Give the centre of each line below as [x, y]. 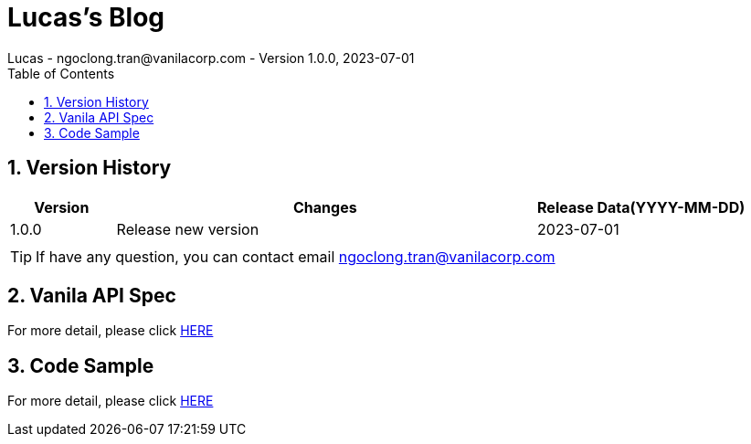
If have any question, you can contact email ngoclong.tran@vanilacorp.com [296, 256]
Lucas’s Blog [86, 17]
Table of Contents [61, 73]
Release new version [188, 229]
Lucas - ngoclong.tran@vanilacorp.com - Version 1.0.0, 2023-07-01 [211, 58]
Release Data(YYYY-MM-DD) [641, 207]
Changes [325, 207]
